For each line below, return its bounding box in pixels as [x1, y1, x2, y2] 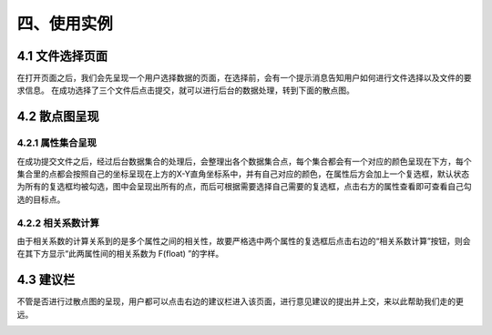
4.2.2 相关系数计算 [16, 217, 100, 229]
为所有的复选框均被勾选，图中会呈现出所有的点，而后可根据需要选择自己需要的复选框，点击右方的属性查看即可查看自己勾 [16, 181, 472, 192]
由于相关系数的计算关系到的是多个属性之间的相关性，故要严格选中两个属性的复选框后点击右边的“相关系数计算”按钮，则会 [16, 235, 471, 246]
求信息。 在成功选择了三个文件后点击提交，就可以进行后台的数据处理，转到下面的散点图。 [16, 85, 354, 96]
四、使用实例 [16, 14, 114, 34]
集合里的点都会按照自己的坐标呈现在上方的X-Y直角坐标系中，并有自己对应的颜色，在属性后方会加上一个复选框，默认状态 [16, 168, 469, 179]
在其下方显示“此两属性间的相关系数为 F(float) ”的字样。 [16, 249, 224, 259]
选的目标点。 [16, 194, 66, 205]
